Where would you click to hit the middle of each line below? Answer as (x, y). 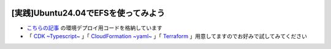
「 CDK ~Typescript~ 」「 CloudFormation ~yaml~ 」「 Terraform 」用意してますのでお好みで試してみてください (167, 36)
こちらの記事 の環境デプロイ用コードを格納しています (94, 28)
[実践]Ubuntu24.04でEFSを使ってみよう (88, 13)
